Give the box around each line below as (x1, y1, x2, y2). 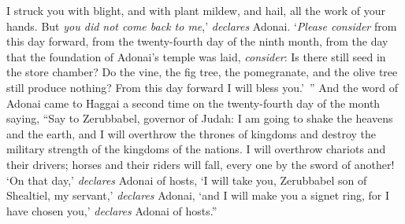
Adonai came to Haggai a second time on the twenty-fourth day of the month (6, 94, 381, 111)
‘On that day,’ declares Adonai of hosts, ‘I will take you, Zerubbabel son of (6, 171, 367, 188)
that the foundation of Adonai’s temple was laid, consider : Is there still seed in (6, 48, 386, 64)
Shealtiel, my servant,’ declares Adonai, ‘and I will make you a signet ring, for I (6, 187, 389, 204)
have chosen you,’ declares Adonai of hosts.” (6, 202, 217, 218)
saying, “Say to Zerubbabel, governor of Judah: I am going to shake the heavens (6, 110, 393, 127)
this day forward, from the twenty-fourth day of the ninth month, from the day (6, 33, 388, 50)
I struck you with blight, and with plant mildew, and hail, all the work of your (6, 2, 385, 18)
